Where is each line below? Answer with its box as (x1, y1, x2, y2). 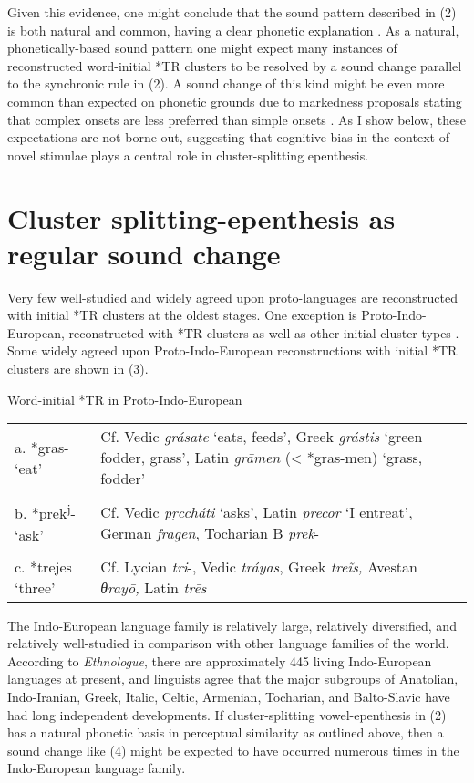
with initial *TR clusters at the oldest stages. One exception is (7, 305, 357, 325)
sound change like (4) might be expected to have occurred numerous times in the (7, 740, 459, 759)
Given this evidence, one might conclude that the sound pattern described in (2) (7, 3, 457, 21)
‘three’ (15, 576, 56, 598)
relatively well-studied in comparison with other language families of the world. (7, 634, 449, 653)
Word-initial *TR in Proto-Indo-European (7, 389, 242, 408)
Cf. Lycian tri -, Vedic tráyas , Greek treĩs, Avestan (100, 555, 417, 577)
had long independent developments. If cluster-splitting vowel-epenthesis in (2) (7, 705, 447, 724)
